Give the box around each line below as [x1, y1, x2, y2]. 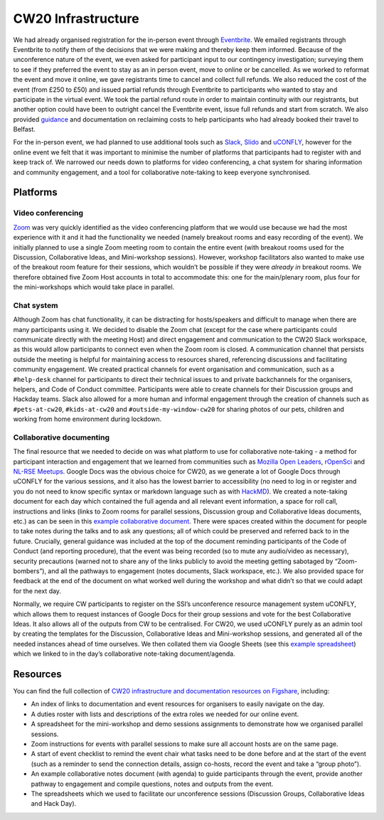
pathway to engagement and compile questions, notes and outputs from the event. [31, 779, 274, 788]
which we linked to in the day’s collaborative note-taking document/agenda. [13, 649, 235, 658]
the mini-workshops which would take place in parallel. [13, 283, 175, 292]
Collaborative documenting [13, 432, 110, 442]
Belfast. [13, 125, 36, 134]
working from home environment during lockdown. [13, 415, 162, 423]
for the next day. [13, 587, 62, 595]
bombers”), [13, 567, 46, 575]
